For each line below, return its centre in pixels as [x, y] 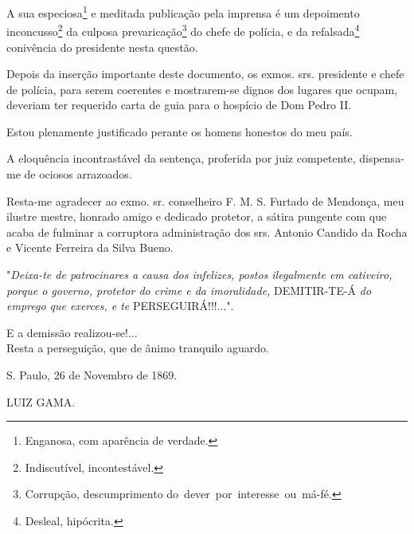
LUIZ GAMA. [41, 401]
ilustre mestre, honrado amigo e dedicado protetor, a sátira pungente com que [197, 216]
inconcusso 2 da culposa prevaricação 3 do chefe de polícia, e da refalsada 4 [183, 30]
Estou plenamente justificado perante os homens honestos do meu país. [180, 131]
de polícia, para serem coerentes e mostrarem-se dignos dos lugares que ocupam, [202, 89]
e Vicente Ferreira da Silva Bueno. [90, 247]
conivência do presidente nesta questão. [102, 47]
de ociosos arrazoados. [78, 174]
